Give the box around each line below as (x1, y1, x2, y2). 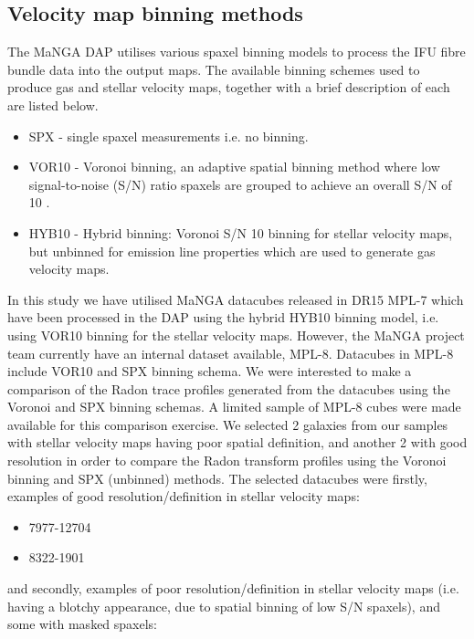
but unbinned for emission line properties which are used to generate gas (28, 241, 436, 260)
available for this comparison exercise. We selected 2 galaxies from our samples (7, 414, 448, 434)
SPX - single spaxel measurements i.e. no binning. (28, 126, 309, 145)
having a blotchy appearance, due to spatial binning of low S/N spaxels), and (7, 596, 440, 615)
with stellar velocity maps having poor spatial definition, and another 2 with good (7, 433, 468, 452)
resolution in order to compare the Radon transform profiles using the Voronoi (7, 451, 447, 470)
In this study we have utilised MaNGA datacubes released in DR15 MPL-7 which (7, 289, 464, 309)
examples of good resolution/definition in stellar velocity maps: (7, 487, 360, 506)
